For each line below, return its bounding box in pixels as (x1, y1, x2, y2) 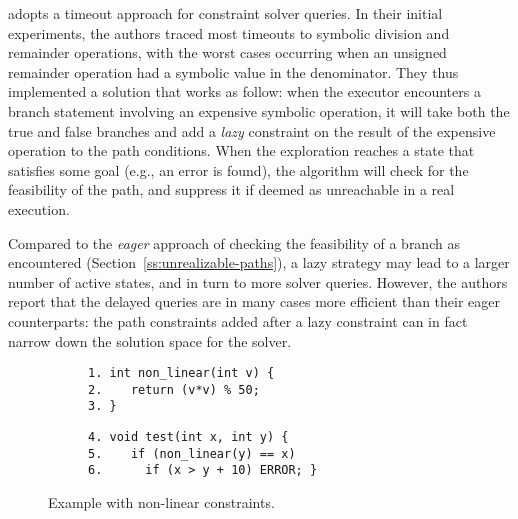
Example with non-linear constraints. (48, 492, 275, 513)
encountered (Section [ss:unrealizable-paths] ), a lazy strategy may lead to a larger (8, 252, 510, 273)
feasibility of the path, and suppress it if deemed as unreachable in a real (8, 179, 455, 200)
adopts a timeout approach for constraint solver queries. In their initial (8, 3, 443, 23)
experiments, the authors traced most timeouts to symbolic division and (8, 22, 450, 43)
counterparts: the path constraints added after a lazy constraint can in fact (8, 310, 468, 331)
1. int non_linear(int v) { (88, 366, 275, 381)
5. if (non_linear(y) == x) (88, 446, 296, 461)
